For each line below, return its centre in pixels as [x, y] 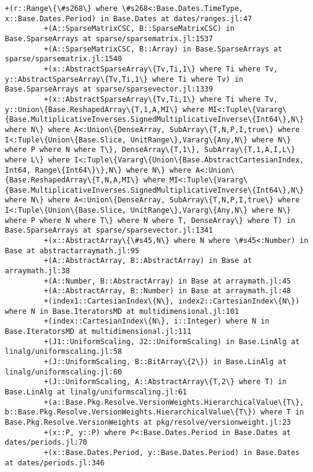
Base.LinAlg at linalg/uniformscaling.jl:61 [96, 392]
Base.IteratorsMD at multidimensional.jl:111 [98, 331]
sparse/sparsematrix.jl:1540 [64, 59]
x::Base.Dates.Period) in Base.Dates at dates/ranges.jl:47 [129, 18]
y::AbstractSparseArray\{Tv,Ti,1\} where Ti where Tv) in [124, 79]
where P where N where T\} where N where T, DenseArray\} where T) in [150, 220]
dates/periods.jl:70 [46, 443]
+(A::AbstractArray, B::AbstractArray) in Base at [148, 261]
